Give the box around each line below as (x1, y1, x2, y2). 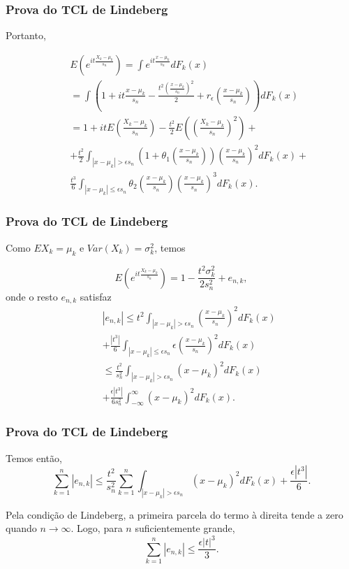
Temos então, (6, 450, 62, 465)
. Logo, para (70, 521, 123, 535)
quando (6, 521, 37, 535)
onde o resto (6, 289, 58, 303)
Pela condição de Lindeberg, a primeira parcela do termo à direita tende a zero (6, 507, 343, 521)
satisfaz (80, 289, 112, 303)
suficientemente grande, (135, 521, 235, 535)
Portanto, (6, 28, 46, 43)
